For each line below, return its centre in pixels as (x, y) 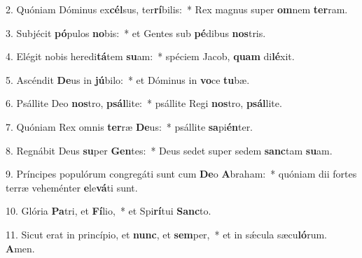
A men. (20, 248)
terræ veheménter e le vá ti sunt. (72, 187)
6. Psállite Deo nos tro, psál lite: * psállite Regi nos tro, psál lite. (144, 103)
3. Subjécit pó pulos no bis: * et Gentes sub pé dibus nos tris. (136, 33)
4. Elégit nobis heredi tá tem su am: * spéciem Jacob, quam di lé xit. (150, 56)
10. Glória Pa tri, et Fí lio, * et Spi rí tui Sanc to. (109, 211)
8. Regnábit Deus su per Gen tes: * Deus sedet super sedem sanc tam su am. (169, 150)
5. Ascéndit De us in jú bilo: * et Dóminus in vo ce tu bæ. (128, 79)
